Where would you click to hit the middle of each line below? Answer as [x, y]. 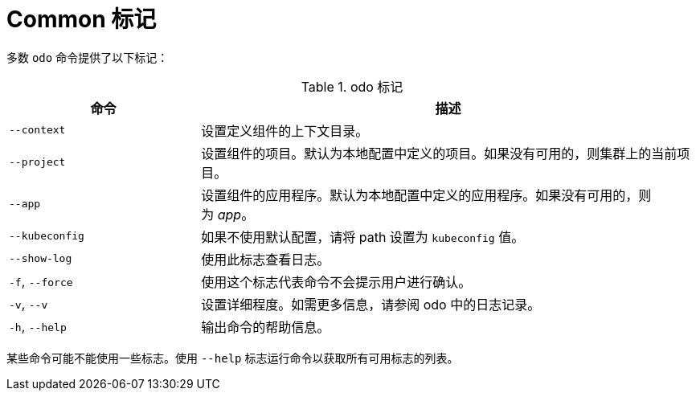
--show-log [41, 259]
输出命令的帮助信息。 [266, 327]
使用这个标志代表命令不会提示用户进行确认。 [336, 282]
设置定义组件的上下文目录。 [285, 131]
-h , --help [38, 326]
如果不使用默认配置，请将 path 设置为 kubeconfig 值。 [363, 237]
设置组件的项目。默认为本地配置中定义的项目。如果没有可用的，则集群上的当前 [439, 153]
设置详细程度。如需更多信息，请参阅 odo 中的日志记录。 [371, 304]
